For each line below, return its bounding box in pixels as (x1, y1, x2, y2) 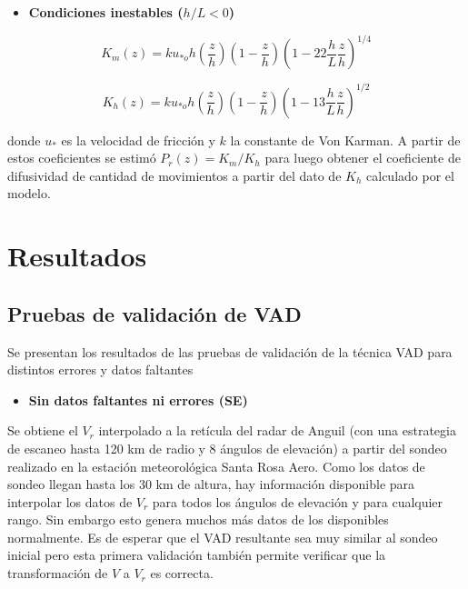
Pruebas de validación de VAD (7, 299, 302, 327)
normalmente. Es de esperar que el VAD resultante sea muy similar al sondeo (7, 527, 438, 546)
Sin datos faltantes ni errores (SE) (28, 390, 248, 409)
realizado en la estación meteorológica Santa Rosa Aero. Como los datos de (7, 456, 425, 475)
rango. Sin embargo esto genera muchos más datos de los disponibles (7, 510, 389, 529)
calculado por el (366, 165, 454, 185)
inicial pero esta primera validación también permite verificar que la (7, 545, 386, 564)
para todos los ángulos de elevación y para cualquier (152, 492, 443, 511)
